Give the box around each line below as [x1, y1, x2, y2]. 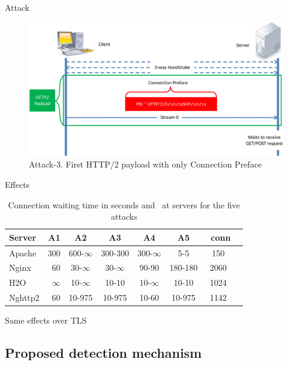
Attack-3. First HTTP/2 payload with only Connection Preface [29, 158, 262, 170]
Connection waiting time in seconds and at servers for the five [8, 198, 240, 211]
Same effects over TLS [5, 314, 87, 327]
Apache [9, 246, 37, 259]
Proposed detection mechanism [5, 343, 202, 362]
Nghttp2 [9, 291, 40, 304]
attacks [110, 210, 137, 223]
